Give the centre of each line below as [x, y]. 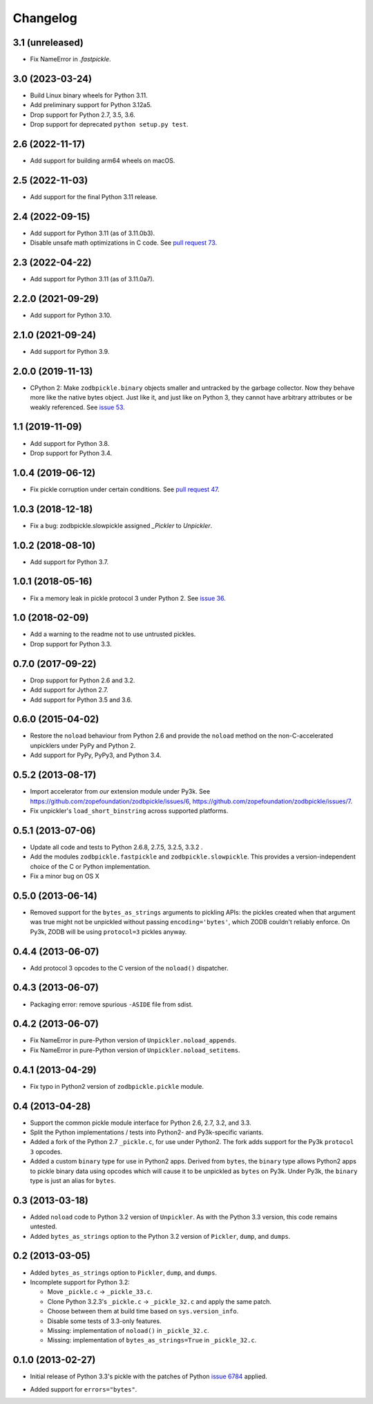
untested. [44, 1226]
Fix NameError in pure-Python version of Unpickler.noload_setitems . [135, 1050]
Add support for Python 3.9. [70, 351]
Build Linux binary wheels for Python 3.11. [89, 95]
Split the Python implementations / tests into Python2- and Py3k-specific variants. [147, 1132]
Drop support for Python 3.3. [71, 644]
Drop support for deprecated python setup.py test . [109, 124]
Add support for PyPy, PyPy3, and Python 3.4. [96, 755]
